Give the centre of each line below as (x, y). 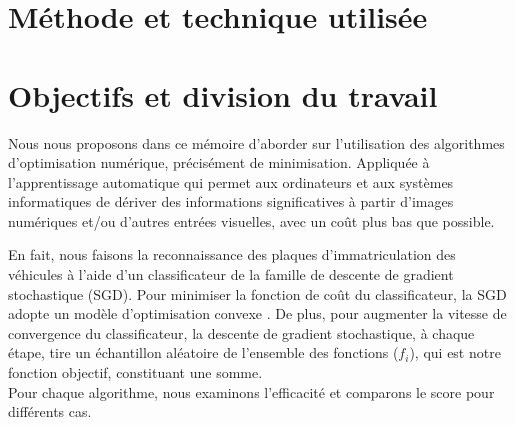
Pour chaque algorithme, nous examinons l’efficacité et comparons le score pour (251, 391)
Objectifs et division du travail (223, 94)
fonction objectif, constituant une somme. (135, 372)
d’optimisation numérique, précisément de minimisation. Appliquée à (219, 162)
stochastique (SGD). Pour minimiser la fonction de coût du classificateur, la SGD (257, 293)
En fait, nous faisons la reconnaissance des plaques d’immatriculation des (232, 254)
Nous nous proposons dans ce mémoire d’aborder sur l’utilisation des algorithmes (256, 142)
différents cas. (50, 411)
